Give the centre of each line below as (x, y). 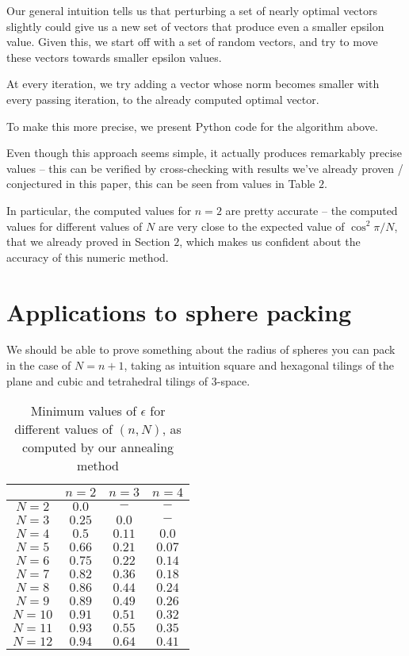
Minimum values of (84, 411)
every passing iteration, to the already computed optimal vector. (163, 99)
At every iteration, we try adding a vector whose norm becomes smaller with (193, 84)
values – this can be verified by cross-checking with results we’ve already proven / (205, 168)
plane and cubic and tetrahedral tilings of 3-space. (128, 380)
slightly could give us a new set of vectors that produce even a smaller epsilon (195, 26)
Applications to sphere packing (179, 311)
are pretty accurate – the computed (312, 210)
